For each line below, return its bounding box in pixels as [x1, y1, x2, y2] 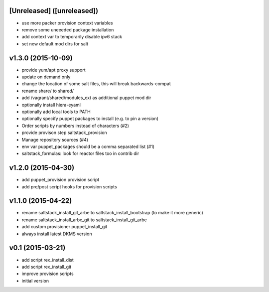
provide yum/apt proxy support [21, 67, 86, 73]
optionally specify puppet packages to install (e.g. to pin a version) [21, 116, 159, 122]
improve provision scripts [21, 271, 74, 277]
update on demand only [21, 74, 71, 80]
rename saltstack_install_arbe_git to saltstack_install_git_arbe [21, 217, 147, 223]
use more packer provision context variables [21, 20, 113, 26]
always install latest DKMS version [21, 231, 92, 237]
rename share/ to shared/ [21, 88, 74, 94]
